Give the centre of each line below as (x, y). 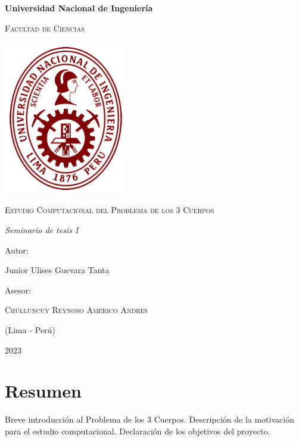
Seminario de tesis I (42, 229)
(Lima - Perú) (30, 329)
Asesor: (18, 290)
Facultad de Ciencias (45, 28)
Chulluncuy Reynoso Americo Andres (76, 310)
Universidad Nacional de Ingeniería (79, 8)
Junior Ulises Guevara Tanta (57, 270)
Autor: (17, 250)
